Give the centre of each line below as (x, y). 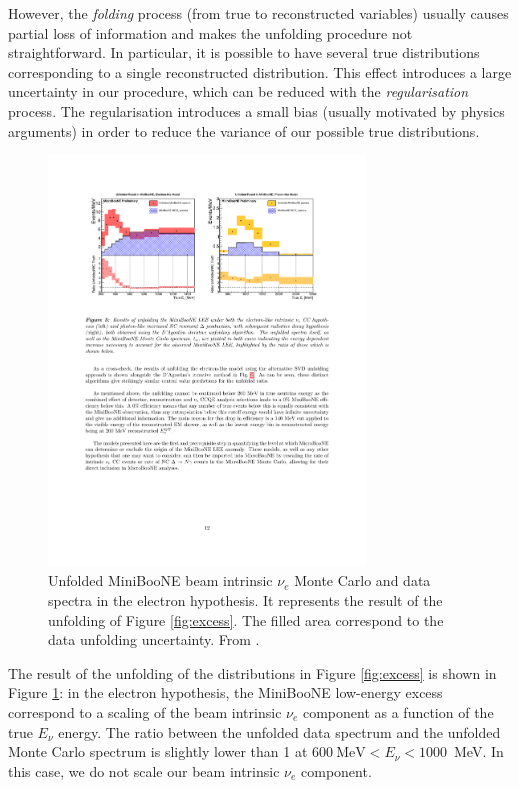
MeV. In (478, 751)
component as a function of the (398, 711)
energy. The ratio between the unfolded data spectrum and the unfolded (279, 731)
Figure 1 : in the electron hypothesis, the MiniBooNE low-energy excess (225, 692)
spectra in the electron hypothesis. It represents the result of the (245, 600)
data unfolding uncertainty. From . (154, 639)
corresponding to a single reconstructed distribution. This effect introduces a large (260, 71)
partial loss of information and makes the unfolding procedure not (210, 32)
